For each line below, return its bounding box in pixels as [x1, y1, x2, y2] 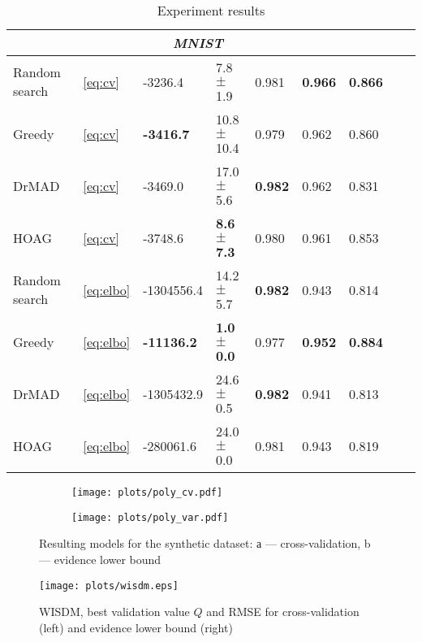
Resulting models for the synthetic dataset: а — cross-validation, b [39, 535, 371, 552]
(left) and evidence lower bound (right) [39, 618, 233, 635]
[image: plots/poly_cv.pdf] [71, 487, 223, 498]
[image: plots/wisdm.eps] [39, 579, 179, 592]
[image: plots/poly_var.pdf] [71, 511, 229, 523]
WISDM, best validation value [39, 603, 190, 620]
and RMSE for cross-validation [206, 603, 360, 620]
